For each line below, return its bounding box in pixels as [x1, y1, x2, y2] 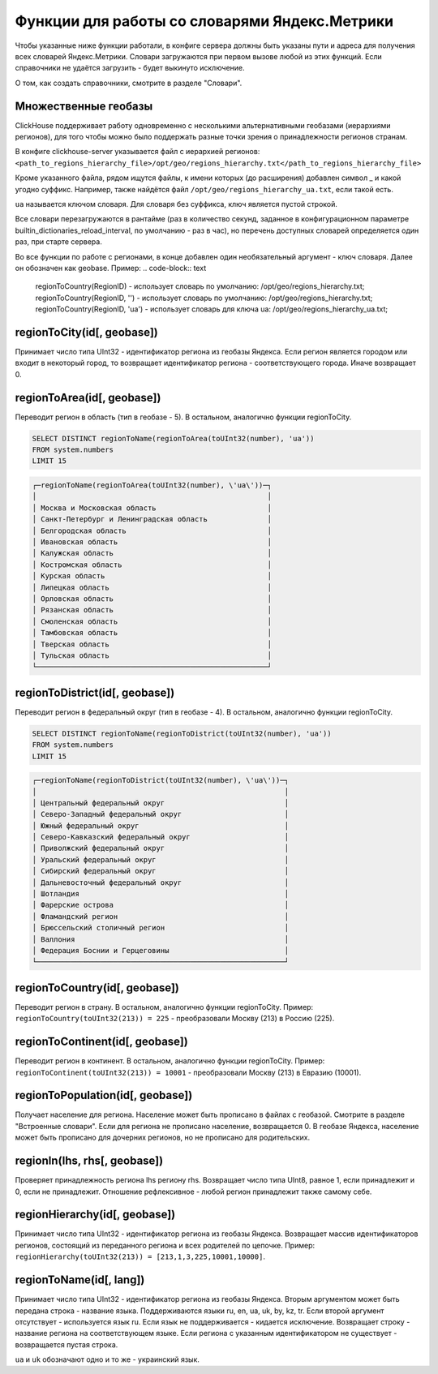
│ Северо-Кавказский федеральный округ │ [32, 832, 290, 842]
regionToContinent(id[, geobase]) [15, 1035, 188, 1049]
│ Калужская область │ [32, 548, 272, 558]
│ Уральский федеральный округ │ [32, 855, 290, 864]
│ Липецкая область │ [32, 582, 272, 592]
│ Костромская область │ [32, 560, 272, 569]
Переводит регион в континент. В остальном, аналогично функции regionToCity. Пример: [15, 1056, 325, 1066]
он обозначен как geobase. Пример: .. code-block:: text [15, 263, 207, 273]
